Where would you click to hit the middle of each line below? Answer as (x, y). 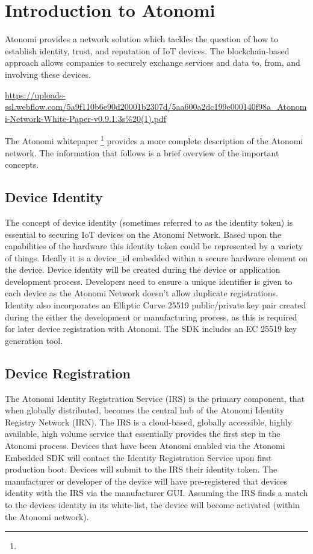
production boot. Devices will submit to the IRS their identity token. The (141, 469)
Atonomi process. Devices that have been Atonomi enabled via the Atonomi (145, 446)
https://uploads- (35, 94)
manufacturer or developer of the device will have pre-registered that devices (146, 481)
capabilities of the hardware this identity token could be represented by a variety (154, 246)
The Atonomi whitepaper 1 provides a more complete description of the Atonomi (154, 140)
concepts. (22, 164)
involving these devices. (48, 74)
